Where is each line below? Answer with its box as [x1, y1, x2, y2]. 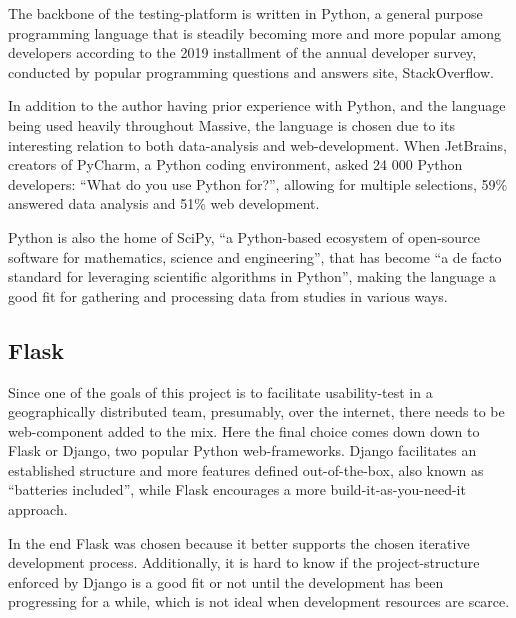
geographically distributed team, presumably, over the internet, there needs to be [8, 401, 505, 422]
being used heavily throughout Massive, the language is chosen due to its [8, 114, 455, 135]
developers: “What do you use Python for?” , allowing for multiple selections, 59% [8, 173, 508, 194]
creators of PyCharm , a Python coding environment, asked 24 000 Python [8, 154, 463, 175]
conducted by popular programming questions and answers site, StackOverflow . [8, 61, 494, 82]
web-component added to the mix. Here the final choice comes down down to [8, 420, 480, 441]
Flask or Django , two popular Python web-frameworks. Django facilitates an [8, 440, 477, 461]
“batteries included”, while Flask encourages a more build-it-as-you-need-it [8, 479, 466, 500]
